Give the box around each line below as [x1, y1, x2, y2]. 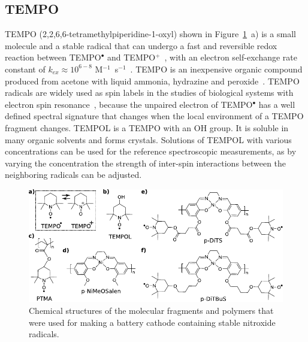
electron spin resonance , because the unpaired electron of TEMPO [5, 98, 253, 110]
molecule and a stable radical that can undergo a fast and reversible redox [5, 39, 277, 52]
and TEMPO [107, 51, 156, 63]
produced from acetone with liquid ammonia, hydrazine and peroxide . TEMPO [5, 74, 300, 87]
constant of [5, 62, 46, 75]
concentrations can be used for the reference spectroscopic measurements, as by [5, 145, 297, 158]
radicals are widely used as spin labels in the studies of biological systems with [5, 86, 294, 99]
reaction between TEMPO [5, 51, 101, 63]
